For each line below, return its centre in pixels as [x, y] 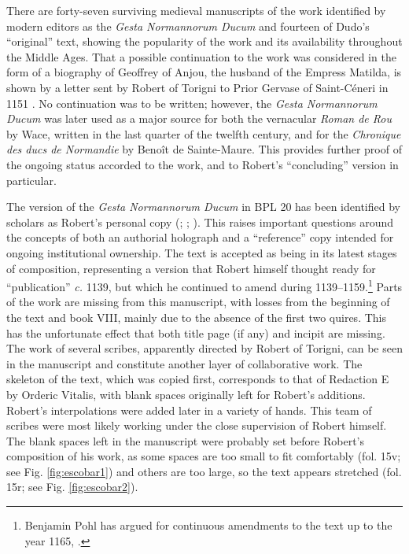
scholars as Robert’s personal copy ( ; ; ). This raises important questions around [200, 222]
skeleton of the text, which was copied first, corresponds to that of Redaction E [198, 379]
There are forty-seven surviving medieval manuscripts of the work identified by [196, 10]
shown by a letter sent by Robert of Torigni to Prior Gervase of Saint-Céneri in [197, 87]
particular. [31, 180]
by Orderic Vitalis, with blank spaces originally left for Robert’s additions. [186, 394]
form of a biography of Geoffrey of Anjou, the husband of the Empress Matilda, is [204, 72]
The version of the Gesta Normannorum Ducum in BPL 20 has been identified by [203, 207]
